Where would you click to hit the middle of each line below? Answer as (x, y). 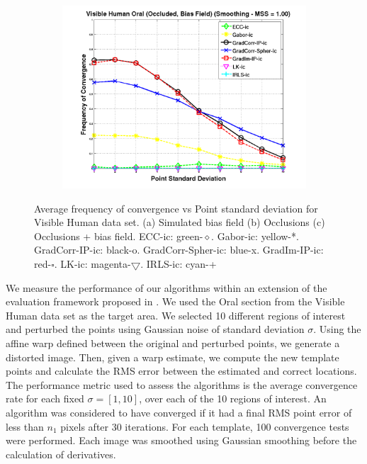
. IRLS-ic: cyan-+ (179, 263)
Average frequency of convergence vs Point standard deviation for (176, 208)
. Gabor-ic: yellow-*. (255, 236)
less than (25, 426)
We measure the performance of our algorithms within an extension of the (166, 287)
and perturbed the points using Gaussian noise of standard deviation (155, 329)
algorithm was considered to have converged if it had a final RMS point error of (179, 412)
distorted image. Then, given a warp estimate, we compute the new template (173, 357)
